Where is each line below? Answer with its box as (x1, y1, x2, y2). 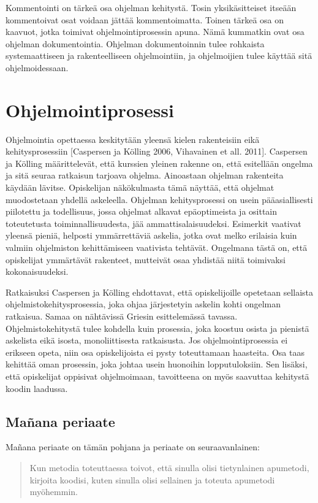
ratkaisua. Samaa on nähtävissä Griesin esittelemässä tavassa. (6, 310, 238, 322)
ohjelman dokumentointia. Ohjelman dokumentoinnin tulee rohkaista (6, 37, 265, 50)
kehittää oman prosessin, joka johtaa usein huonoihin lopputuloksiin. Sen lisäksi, (6, 358, 308, 371)
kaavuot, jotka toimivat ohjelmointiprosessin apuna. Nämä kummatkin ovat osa (6, 25, 305, 38)
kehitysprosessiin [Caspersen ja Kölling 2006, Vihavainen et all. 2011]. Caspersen (6, 145, 308, 158)
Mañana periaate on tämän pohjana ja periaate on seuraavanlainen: (6, 440, 260, 453)
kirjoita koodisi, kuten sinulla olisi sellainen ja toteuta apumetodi (29, 473, 275, 486)
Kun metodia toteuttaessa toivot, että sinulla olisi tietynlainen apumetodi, (29, 461, 309, 474)
